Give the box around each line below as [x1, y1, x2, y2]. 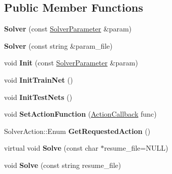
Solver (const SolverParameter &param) [4, 23, 132, 34]
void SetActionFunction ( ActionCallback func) [4, 109, 157, 119]
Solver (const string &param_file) [4, 40, 113, 51]
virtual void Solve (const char [4, 143, 98, 153]
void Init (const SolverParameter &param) [4, 57, 138, 68]
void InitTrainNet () [4, 74, 73, 85]
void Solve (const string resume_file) [4, 159, 121, 170]
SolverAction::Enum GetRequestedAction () [4, 125, 151, 136]
